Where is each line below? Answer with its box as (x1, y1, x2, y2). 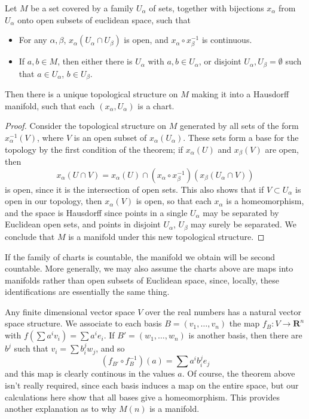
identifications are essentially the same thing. (5, 285, 170, 298)
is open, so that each (136, 195, 212, 207)
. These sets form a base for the (183, 131, 299, 144)
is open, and (124, 33, 169, 46)
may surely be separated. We (191, 218, 296, 230)
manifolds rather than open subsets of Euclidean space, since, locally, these (5, 273, 279, 286)
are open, (265, 143, 299, 155)
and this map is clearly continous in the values (5, 367, 175, 380)
